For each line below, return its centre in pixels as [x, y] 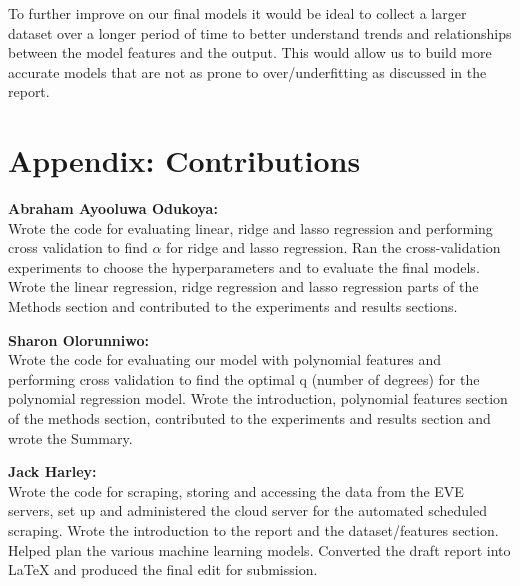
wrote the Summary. [70, 437]
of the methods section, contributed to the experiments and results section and [249, 418]
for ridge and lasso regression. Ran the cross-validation [333, 247]
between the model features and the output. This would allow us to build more [250, 52]
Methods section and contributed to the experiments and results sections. [233, 306]
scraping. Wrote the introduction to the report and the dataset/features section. [253, 530]
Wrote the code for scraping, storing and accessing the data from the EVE [236, 490]
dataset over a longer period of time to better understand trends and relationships [260, 32]
